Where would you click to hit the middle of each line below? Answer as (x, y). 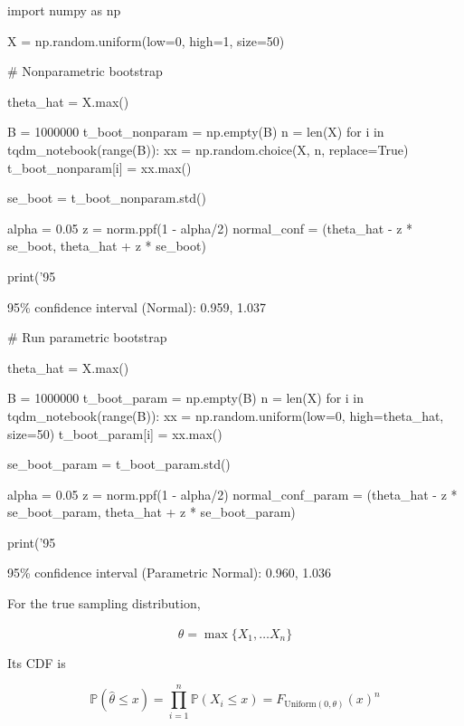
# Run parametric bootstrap (87, 337)
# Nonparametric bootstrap (85, 71)
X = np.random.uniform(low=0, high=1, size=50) (146, 40)
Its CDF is (37, 662)
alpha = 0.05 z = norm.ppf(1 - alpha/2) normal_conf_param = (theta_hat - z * (232, 494)
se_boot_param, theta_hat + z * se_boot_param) (152, 512)
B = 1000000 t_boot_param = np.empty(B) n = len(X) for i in (186, 398)
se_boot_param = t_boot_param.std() (119, 464)
